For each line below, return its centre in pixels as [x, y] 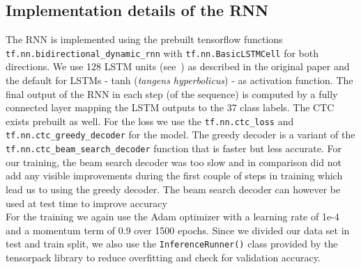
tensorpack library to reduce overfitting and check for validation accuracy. [163, 258]
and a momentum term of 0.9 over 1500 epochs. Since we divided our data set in [178, 230]
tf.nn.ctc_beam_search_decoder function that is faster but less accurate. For [174, 148]
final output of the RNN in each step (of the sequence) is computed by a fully [172, 93]
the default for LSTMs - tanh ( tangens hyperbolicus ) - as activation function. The [179, 80]
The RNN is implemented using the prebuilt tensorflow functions [144, 39]
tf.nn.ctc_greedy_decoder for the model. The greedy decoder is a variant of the [180, 134]
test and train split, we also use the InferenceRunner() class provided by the [172, 244]
